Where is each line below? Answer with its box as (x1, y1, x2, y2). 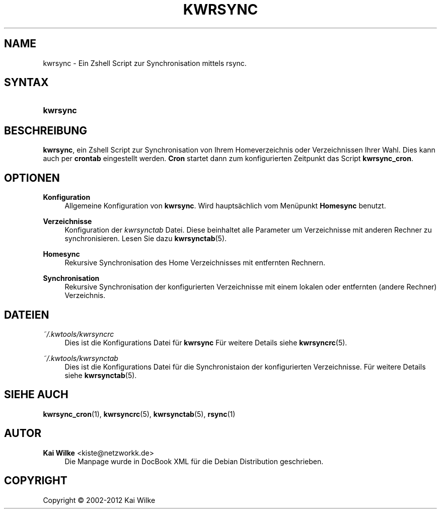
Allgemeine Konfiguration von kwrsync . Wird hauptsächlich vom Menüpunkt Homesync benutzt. (64, 201, 386, 210)
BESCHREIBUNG (4, 124, 88, 137)
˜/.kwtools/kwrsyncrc (43, 329, 114, 338)
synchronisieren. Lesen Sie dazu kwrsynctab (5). (64, 234, 227, 243)
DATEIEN (4, 308, 49, 321)
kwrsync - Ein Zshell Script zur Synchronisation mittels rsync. (43, 58, 247, 67)
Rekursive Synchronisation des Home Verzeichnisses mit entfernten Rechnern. (64, 258, 326, 267)
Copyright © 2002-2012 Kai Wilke (43, 495, 156, 504)
